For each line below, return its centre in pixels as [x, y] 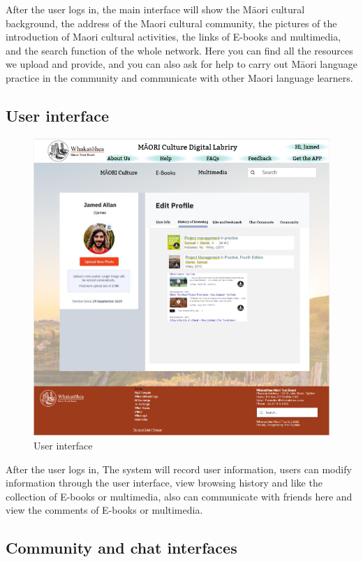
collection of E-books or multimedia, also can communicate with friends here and [179, 496]
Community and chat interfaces [121, 548]
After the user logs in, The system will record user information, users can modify [179, 469]
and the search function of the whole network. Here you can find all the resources [179, 50]
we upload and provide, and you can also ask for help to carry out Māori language [181, 64]
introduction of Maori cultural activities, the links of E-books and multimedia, [173, 37]
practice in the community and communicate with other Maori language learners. [179, 77]
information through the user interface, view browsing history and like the [164, 483]
